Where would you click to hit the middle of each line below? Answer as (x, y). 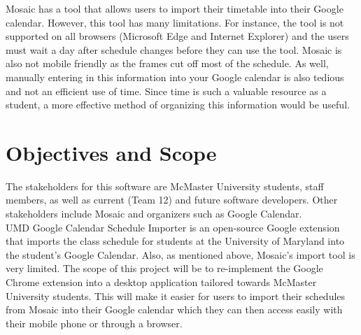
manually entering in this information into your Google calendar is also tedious (175, 77)
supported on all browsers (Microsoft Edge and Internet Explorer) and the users (177, 36)
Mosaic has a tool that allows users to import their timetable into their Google (175, 8)
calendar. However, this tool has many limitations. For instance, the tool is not (175, 22)
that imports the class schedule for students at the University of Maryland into (175, 241)
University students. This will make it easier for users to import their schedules (176, 295)
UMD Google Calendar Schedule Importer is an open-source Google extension (173, 227)
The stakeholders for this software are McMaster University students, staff (165, 186)
